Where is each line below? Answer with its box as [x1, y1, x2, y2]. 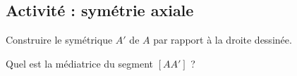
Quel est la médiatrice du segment [6, 56, 153, 70]
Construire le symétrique [6, 32, 113, 47]
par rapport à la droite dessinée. [153, 32, 292, 47]
